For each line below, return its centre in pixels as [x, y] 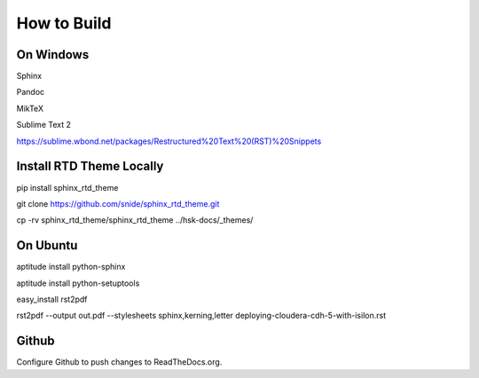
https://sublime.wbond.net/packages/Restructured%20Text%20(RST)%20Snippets [169, 141]
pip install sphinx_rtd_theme [67, 187]
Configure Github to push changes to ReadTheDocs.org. [119, 362]
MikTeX [30, 108]
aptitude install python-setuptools [78, 283]
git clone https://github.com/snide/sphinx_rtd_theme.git [118, 203]
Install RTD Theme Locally [90, 166]
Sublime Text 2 [43, 125]
